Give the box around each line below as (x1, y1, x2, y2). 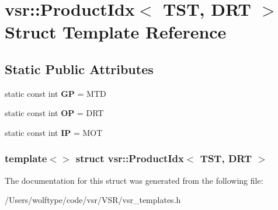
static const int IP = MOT (5, 126, 103, 138)
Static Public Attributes (5, 60, 154, 78)
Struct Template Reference (5, 20, 227, 44)
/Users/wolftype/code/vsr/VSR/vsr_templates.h (5, 194, 181, 206)
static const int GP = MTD (5, 87, 106, 99)
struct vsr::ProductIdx (75, 151, 184, 166)
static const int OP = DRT (5, 107, 104, 119)
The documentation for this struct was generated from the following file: (5, 174, 263, 186)
